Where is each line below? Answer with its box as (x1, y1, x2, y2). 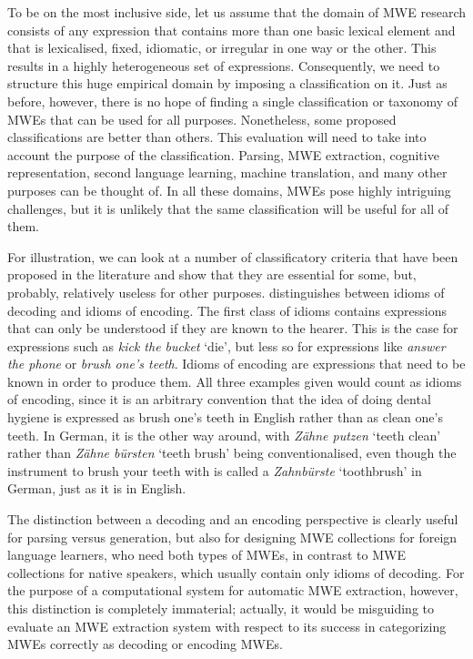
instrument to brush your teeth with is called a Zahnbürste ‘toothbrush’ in (7, 461, 422, 480)
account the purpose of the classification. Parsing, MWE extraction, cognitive (7, 145, 439, 164)
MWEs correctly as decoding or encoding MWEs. (7, 634, 283, 654)
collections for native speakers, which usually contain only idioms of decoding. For (7, 563, 465, 582)
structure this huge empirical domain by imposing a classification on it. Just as (7, 74, 448, 93)
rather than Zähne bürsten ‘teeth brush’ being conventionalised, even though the (7, 443, 457, 462)
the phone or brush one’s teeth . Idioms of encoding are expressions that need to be (7, 354, 466, 373)
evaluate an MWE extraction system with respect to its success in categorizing (7, 616, 447, 635)
